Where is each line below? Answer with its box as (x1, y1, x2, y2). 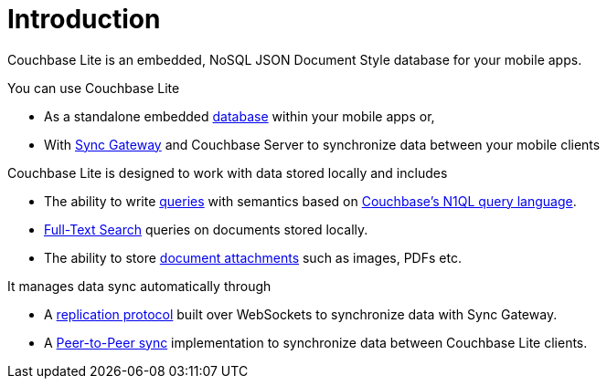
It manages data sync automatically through (7, 277, 272, 294)
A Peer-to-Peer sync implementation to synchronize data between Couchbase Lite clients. (44, 334, 588, 350)
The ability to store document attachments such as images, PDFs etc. (44, 249, 462, 266)
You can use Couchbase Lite (7, 79, 180, 96)
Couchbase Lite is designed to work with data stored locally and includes (7, 164, 448, 181)
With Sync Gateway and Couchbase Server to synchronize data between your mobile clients (44, 136, 601, 152)
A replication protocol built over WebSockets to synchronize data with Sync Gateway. (44, 306, 558, 322)
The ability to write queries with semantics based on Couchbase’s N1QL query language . (44, 193, 577, 209)
